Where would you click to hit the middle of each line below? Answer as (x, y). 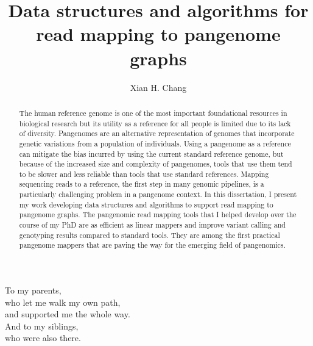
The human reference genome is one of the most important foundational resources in (153, 113)
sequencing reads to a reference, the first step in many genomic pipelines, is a (142, 184)
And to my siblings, (42, 326)
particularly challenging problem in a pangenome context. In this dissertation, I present (158, 194)
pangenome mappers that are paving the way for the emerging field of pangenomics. (152, 245)
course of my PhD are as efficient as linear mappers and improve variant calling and (152, 225)
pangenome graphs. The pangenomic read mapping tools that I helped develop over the (158, 214)
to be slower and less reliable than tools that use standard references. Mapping (144, 174)
